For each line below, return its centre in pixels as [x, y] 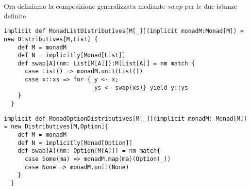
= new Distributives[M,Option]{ [56, 127]
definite [15, 15]
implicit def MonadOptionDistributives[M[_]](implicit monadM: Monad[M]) [126, 119]
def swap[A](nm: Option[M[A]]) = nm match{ [89, 151]
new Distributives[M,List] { [51, 39]
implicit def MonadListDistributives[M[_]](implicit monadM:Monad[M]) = [124, 31]
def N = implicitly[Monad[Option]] [75, 143]
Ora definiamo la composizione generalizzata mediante [85, 6]
